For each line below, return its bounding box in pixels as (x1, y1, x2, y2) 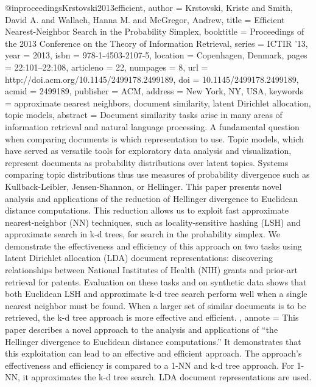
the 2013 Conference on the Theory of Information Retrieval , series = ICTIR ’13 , (5, 37, 308, 49)
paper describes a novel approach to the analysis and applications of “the (5, 323, 278, 336)
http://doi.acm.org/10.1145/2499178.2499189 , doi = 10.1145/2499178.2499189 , (5, 72, 299, 85)
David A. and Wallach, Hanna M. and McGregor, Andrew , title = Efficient (5, 13, 285, 26)
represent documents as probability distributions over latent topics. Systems (5, 156, 289, 169)
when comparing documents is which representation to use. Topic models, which (5, 132, 304, 145)
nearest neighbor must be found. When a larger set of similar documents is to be (5, 299, 306, 312)
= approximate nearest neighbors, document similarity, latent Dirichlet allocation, (5, 96, 311, 109)
